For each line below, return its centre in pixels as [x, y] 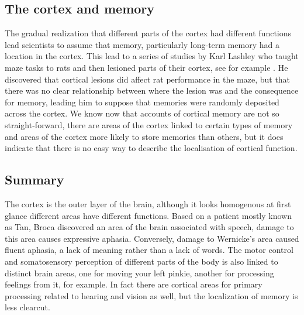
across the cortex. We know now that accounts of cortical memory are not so [142, 113]
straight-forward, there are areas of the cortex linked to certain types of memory [149, 124]
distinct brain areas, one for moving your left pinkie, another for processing [139, 273]
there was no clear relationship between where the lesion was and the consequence [152, 90]
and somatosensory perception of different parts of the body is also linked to [141, 261]
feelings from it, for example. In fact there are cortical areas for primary [134, 284]
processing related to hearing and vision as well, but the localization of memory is [151, 295]
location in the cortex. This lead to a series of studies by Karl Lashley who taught [152, 56]
